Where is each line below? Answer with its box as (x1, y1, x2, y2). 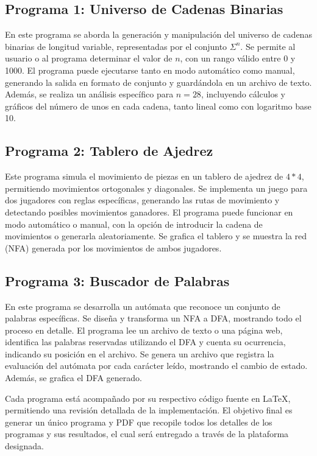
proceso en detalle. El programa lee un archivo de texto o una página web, (5, 323, 283, 336)
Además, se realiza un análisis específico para (5, 88, 174, 100)
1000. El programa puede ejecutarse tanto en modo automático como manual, (5, 63, 295, 76)
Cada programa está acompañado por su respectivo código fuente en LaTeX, (5, 391, 291, 404)
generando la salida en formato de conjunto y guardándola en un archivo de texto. (5, 75, 312, 88)
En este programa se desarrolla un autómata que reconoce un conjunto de (5, 300, 280, 312)
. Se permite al (240, 40, 296, 52)
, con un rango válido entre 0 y (180, 52, 296, 65)
